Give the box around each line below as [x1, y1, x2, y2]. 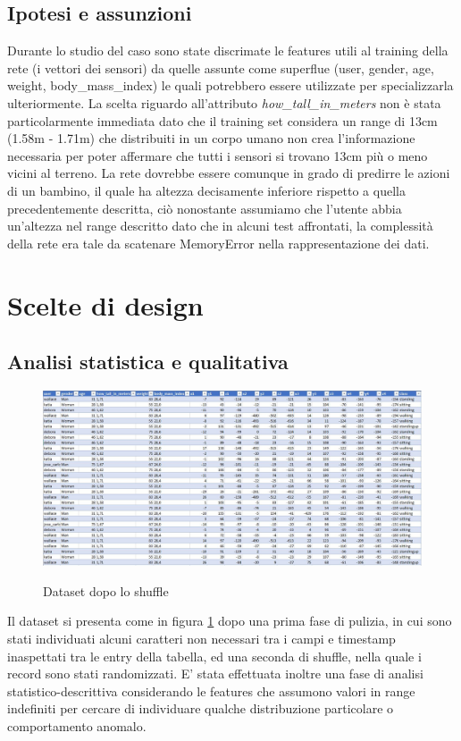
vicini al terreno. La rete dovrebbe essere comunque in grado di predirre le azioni [7, 164, 450, 182]
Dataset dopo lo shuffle [43, 581, 169, 600]
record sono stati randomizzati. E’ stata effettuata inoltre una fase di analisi [7, 664, 423, 683]
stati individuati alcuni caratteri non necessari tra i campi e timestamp [7, 628, 396, 647]
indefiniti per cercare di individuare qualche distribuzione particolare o [7, 699, 394, 718]
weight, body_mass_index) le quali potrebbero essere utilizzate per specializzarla [7, 76, 454, 95]
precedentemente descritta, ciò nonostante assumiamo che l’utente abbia [7, 198, 402, 217]
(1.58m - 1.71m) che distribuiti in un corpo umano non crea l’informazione [7, 129, 415, 147]
